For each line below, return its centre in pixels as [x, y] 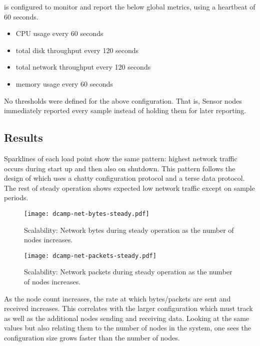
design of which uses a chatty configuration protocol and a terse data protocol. [124, 178]
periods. [16, 198]
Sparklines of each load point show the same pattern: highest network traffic [121, 158]
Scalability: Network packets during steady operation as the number [128, 272]
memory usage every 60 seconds [64, 83]
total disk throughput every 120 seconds [77, 50]
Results [23, 137]
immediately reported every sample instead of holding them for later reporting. [125, 110]
